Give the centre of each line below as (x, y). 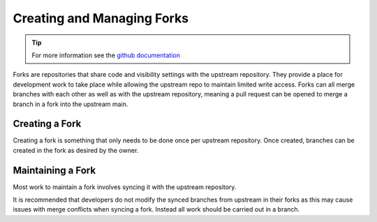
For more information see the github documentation (106, 55)
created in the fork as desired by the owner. (76, 150)
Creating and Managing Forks (101, 18)
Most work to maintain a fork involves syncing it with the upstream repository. (125, 187)
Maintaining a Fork (54, 170)
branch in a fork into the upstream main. (71, 104)
